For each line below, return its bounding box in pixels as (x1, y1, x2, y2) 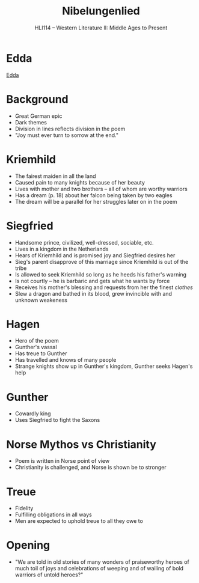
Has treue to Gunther (14, 350, 67, 357)
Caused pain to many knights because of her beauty (14, 179, 145, 186)
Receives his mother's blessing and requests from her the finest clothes (14, 284, 194, 291)
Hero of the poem (14, 337, 59, 344)
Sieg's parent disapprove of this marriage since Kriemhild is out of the (14, 258, 189, 265)
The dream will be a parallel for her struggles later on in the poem (14, 198, 177, 205)
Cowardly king (14, 410, 51, 417)
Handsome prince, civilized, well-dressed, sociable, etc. (14, 239, 155, 246)
